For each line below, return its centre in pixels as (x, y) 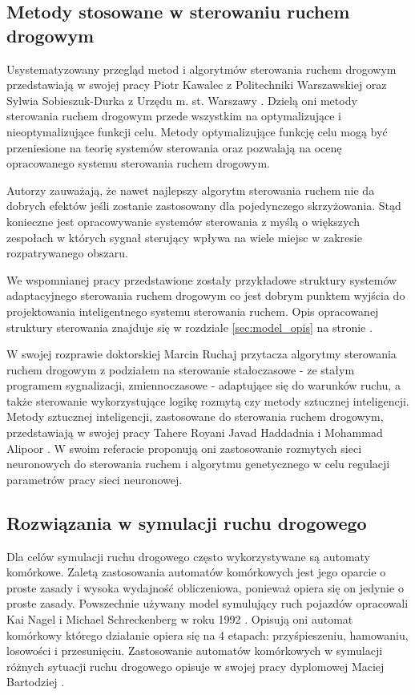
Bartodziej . (36, 682)
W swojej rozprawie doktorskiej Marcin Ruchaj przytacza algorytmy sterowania (201, 354)
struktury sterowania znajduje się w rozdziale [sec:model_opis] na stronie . (189, 327)
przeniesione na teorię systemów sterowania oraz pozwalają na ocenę (174, 147)
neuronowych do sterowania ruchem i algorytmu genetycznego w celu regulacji (198, 464)
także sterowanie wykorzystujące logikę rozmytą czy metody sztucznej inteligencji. (208, 400)
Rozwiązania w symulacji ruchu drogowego (187, 522)
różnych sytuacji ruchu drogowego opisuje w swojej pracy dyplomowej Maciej (195, 666)
